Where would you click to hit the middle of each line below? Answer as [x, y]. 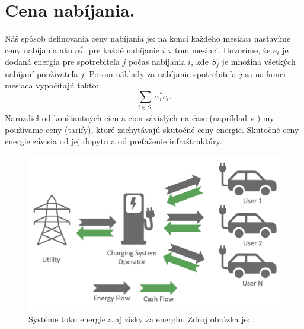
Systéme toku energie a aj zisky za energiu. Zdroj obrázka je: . [142, 319]
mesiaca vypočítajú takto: [52, 85]
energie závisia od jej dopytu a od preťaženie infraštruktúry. [113, 141]
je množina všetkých [259, 61]
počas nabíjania [157, 61]
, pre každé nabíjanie [121, 50]
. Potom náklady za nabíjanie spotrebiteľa [160, 73]
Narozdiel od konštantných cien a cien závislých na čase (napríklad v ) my [140, 118]
